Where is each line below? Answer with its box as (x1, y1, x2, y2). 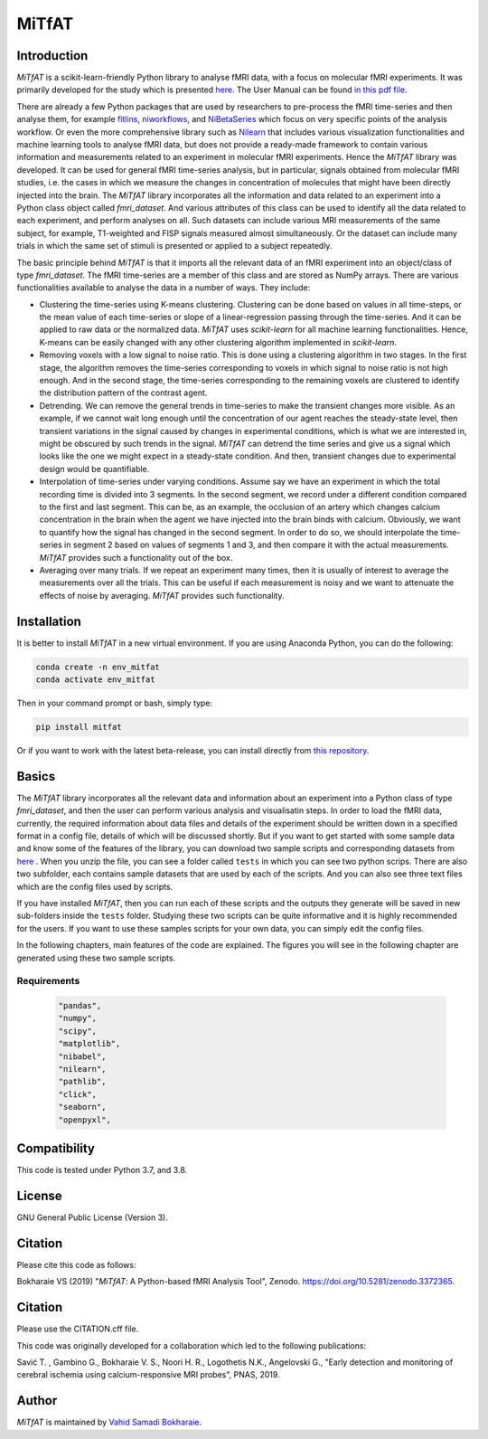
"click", (58, 1089, 98, 1099)
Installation (16, 613, 81, 629)
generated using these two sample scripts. (16, 952, 176, 963)
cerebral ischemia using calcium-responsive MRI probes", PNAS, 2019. (16, 1369, 280, 1380)
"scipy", (58, 1026, 98, 1036)
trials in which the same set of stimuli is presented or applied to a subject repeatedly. (16, 241, 333, 251)
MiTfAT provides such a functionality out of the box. (39, 552, 233, 563)
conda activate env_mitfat (35, 674, 155, 685)
